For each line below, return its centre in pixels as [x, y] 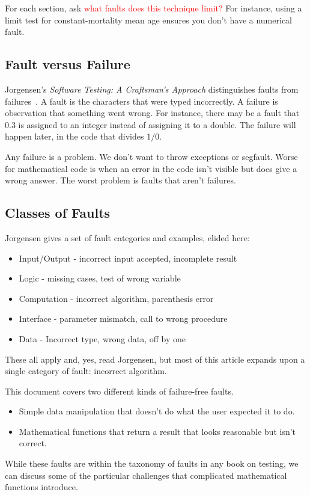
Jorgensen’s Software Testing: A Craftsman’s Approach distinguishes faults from [152, 89]
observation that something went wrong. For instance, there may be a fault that [152, 113]
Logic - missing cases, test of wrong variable [100, 278]
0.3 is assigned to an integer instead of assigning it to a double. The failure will [150, 124]
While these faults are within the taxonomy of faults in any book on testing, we [152, 463]
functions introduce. [41, 487]
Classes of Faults [58, 213]
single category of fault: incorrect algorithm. [86, 371]
